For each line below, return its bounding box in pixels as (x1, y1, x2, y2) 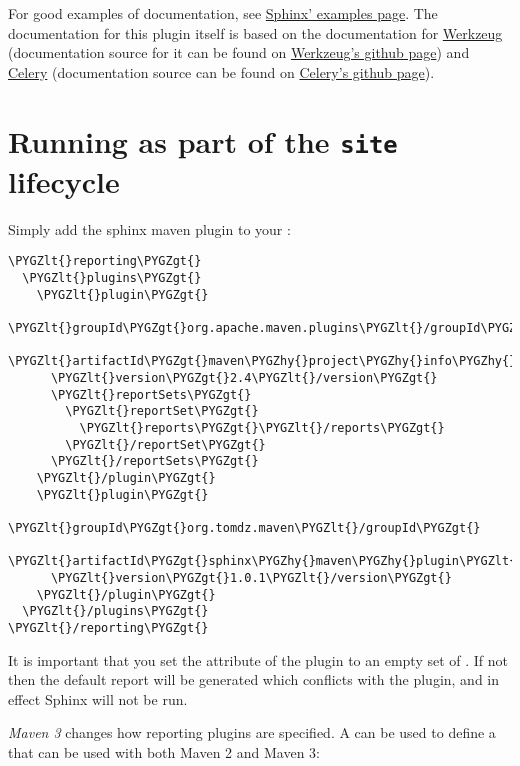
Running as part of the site (8, 120, 398, 161)
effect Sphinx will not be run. (8, 688, 188, 709)
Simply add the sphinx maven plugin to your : (8, 218, 291, 239)
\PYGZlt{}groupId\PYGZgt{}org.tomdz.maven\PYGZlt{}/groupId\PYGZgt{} (8, 520, 481, 535)
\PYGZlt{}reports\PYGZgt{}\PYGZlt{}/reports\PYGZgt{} (79, 420, 445, 435)
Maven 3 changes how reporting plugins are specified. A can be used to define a (8, 722, 496, 743)
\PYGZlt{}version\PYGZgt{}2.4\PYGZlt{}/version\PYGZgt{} (50, 371, 438, 385)
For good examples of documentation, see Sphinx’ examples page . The (8, 3, 438, 23)
